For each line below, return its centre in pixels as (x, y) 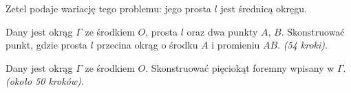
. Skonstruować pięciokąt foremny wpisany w (240, 67)
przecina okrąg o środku (147, 45)
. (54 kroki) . (302, 45)
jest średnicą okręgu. (264, 8)
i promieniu (236, 45)
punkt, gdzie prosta (46, 45)
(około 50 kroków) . (45, 81)
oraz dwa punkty (222, 31)
